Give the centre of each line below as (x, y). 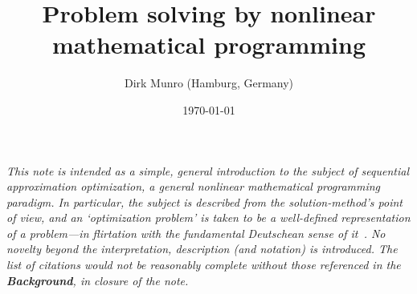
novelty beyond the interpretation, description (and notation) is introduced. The (202, 249)
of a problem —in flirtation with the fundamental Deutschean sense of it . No (196, 233)
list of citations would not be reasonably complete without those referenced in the (204, 265)
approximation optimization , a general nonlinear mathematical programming (194, 186)
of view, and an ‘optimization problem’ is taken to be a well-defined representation (208, 217)
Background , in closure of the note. (98, 280)
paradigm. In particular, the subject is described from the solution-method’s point (204, 201)
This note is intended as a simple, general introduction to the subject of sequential (208, 170)
